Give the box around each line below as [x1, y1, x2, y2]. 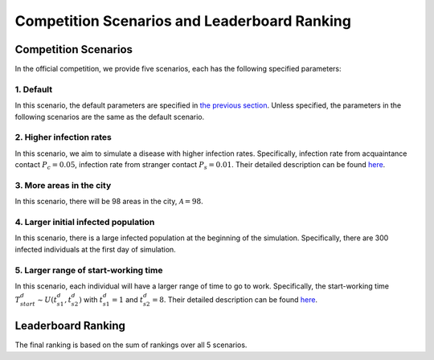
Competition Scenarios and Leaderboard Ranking [14, 12, 351, 30]
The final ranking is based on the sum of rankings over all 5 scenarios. [14, 340, 248, 350]
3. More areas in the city [14, 179, 112, 190]
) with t [79, 295, 104, 305]
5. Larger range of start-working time [14, 264, 163, 276]
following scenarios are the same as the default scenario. [14, 112, 205, 121]
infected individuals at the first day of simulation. [14, 244, 176, 254]
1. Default [14, 84, 52, 95]
